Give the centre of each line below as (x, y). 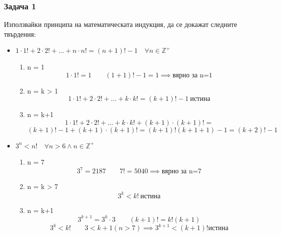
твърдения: (20, 34)
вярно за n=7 (181, 172)
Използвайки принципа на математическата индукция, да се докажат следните (121, 24)
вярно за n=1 (193, 75)
